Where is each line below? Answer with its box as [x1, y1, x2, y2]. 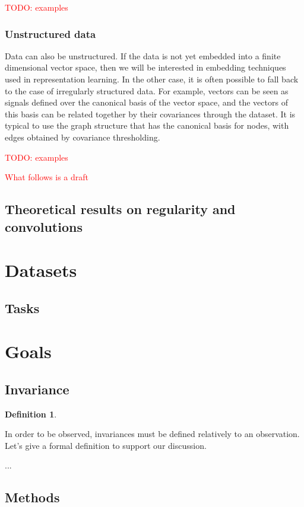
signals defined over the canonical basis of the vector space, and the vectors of [5, 96, 288, 109]
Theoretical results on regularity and [5, 200, 236, 218]
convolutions [5, 217, 83, 235]
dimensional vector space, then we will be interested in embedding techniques [5, 61, 286, 74]
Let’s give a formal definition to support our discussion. [5, 439, 207, 451]
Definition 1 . [5, 407, 57, 420]
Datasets [5, 258, 77, 282]
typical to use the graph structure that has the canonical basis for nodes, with [5, 119, 289, 132]
